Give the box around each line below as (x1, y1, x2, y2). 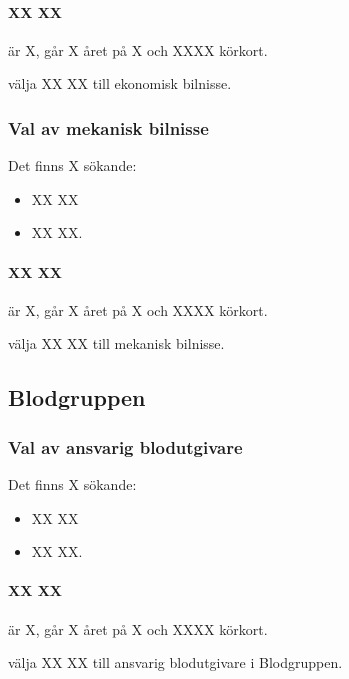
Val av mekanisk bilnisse (8, 115, 209, 140)
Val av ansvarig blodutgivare (8, 434, 243, 459)
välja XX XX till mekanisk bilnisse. (8, 333, 225, 354)
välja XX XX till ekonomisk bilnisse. (8, 73, 232, 94)
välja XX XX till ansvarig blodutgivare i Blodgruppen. (8, 652, 343, 673)
